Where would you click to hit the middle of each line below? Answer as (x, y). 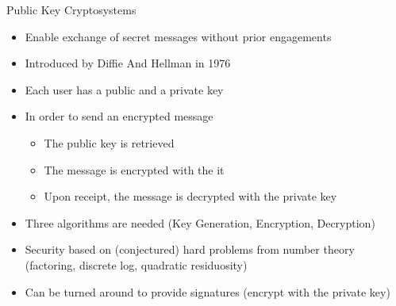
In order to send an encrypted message (119, 116)
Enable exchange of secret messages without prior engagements (178, 36)
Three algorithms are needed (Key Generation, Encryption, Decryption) (200, 222)
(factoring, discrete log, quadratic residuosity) (136, 264)
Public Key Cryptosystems (71, 10)
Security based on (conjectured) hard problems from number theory (190, 249)
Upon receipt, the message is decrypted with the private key (190, 196)
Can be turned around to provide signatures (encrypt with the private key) (208, 291)
